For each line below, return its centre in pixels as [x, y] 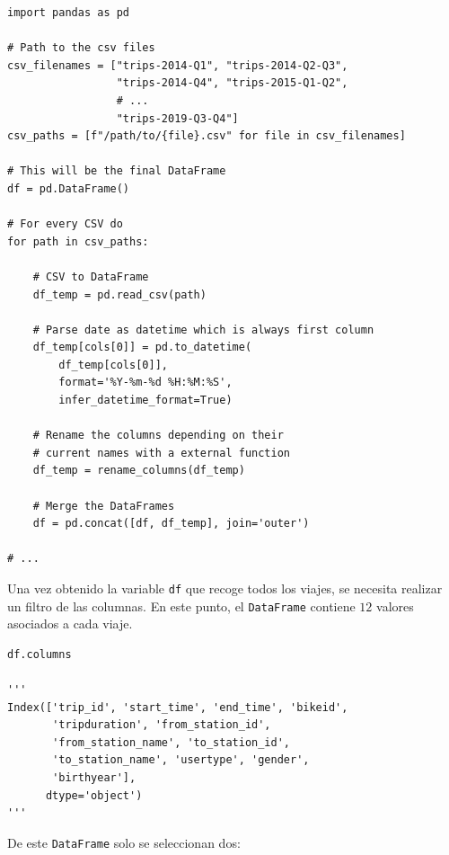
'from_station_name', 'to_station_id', [171, 742]
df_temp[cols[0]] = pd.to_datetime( [142, 347]
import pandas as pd [69, 13]
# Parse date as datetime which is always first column [203, 330]
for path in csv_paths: [78, 241]
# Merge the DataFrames [104, 506]
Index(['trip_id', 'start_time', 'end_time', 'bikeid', [178, 707]
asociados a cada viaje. [70, 623]
